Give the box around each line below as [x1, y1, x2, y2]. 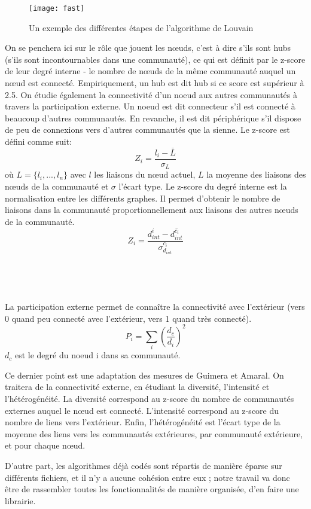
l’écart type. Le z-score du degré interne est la [118, 179, 287, 192]
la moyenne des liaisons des [206, 168, 306, 181]
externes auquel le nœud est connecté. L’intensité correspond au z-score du [5, 404, 279, 416]
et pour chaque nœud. [5, 439, 86, 452]
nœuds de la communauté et [5, 179, 109, 192]
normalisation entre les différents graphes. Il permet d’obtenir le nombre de [5, 191, 280, 204]
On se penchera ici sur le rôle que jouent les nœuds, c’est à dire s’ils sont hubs [5, 41, 291, 54]
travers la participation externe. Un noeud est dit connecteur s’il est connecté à [5, 100, 295, 112]
